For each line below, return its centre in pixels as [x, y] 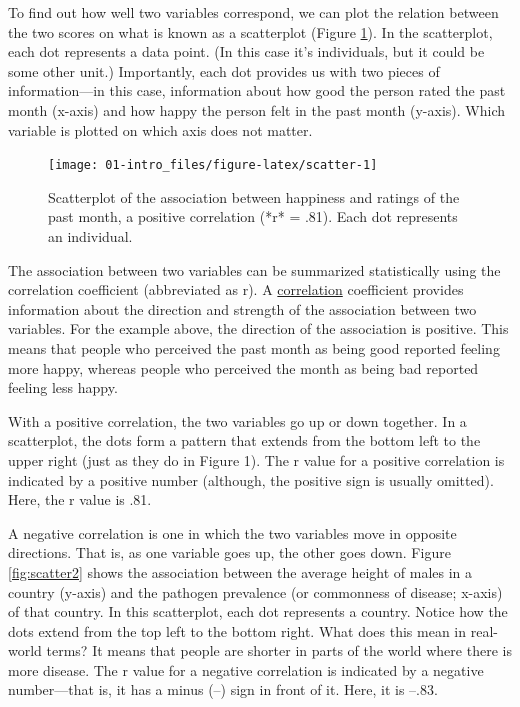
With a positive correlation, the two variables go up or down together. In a [237, 420]
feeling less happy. [63, 387]
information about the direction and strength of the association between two [242, 308]
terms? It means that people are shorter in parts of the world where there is [279, 650]
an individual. [90, 236]
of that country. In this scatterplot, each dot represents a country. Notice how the [258, 611]
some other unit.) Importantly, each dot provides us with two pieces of [224, 70]
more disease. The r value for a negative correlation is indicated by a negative [246, 669]
